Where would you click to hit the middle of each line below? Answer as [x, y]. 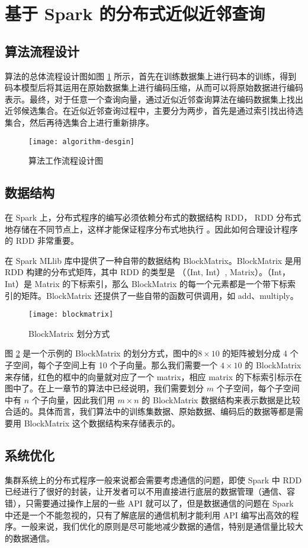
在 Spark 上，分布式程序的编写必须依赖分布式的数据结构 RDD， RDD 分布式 [153, 217]
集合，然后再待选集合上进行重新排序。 [79, 122]
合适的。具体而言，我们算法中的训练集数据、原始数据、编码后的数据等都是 [150, 411]
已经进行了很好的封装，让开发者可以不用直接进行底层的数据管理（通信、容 [150, 491]
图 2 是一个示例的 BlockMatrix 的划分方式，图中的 [102, 353]
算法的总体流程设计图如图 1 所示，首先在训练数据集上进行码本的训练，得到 [151, 76]
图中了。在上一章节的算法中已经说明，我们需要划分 [104, 388]
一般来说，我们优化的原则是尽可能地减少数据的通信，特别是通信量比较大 [162, 526]
